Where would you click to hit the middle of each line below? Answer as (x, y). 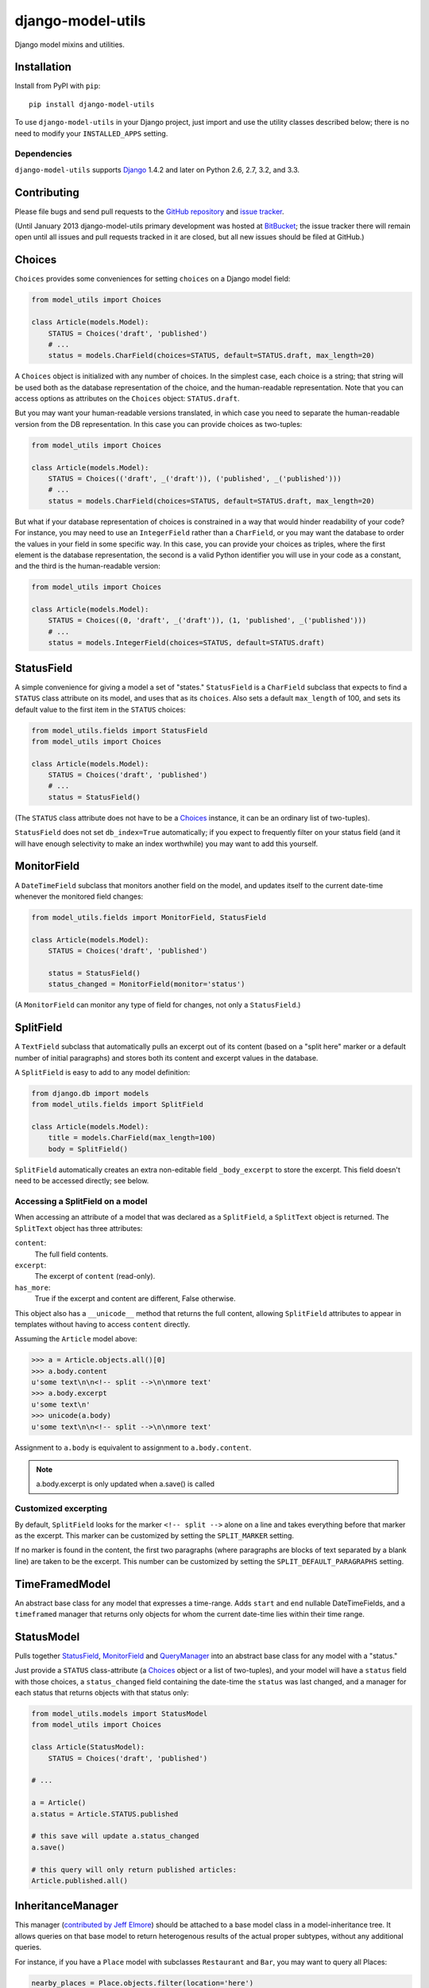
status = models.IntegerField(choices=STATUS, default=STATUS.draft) (186, 643)
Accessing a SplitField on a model (81, 1202)
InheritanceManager (67, 1906)
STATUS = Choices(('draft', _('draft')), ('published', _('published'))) (195, 478)
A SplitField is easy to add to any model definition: (102, 1072)
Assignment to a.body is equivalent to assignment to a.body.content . (133, 1447)
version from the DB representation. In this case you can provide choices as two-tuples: (158, 424)
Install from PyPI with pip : (58, 86)
